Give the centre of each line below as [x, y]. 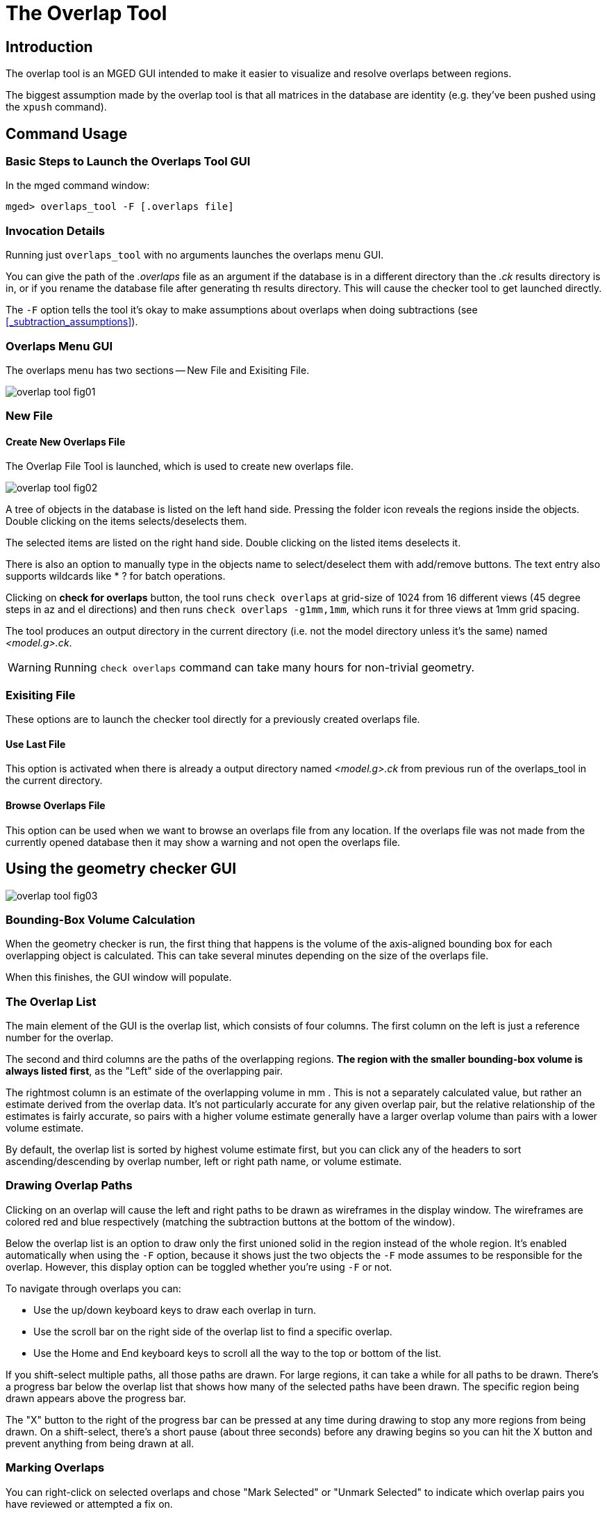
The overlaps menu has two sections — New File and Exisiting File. [158, 370]
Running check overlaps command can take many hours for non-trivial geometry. [264, 668]
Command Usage [67, 133]
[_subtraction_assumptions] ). [72, 322]
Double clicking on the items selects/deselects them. [126, 521]
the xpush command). [56, 107]
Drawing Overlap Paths [69, 1186]
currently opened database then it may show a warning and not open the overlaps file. [203, 842]
